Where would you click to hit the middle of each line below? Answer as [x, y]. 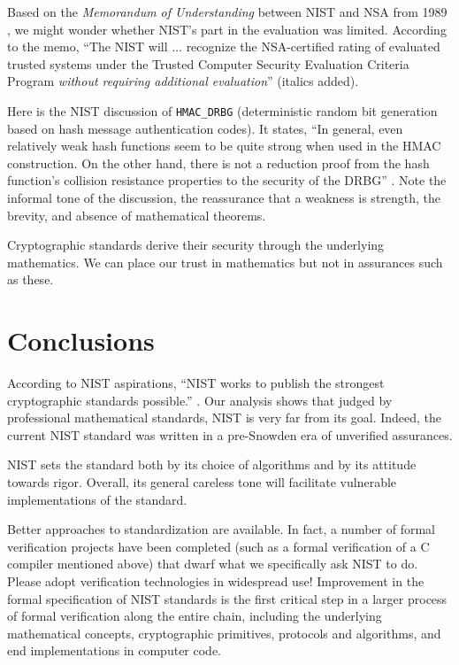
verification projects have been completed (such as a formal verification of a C [218, 546]
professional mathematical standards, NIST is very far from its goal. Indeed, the [225, 418]
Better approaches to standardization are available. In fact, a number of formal [221, 529]
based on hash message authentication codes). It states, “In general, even [205, 128]
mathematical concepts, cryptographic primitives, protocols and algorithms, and [224, 633]
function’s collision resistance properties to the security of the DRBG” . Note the [227, 180]
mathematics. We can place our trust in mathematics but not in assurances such [225, 262]
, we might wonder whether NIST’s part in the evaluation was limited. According [227, 29]
